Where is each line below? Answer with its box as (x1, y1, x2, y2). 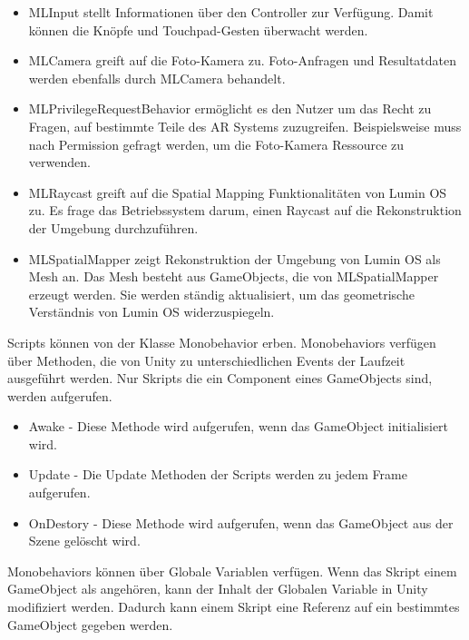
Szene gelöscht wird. (28, 531, 141, 550)
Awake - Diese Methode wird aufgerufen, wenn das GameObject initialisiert (28, 417, 449, 436)
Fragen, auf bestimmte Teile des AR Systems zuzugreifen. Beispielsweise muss (28, 116, 462, 135)
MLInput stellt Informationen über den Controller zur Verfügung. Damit (28, 3, 434, 21)
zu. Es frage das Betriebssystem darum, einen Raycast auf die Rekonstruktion (28, 201, 462, 220)
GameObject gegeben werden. (7, 615, 173, 634)
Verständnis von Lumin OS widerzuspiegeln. (28, 302, 275, 321)
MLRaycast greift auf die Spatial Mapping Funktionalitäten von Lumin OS (28, 182, 447, 202)
